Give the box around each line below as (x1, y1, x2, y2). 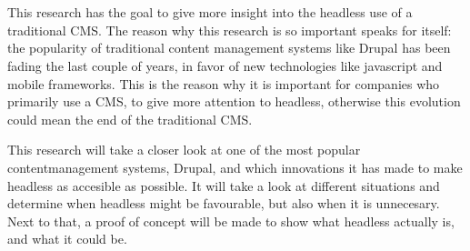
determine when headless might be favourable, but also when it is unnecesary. (7, 194, 440, 213)
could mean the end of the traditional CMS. (7, 109, 253, 128)
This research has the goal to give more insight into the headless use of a (7, 3, 413, 22)
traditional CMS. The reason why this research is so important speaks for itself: (7, 20, 452, 39)
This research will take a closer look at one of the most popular (7, 140, 361, 159)
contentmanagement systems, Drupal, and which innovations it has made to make (7, 157, 463, 176)
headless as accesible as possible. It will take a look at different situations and (7, 176, 440, 195)
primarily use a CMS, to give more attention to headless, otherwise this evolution (7, 92, 461, 111)
